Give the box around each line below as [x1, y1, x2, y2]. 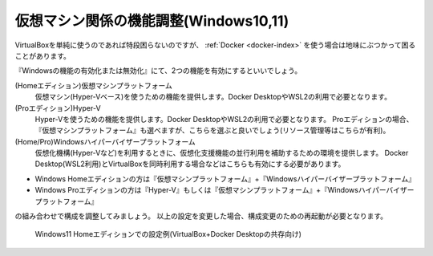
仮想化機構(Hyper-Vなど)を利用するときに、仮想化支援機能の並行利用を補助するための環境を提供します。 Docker [34, 148, 409, 158]
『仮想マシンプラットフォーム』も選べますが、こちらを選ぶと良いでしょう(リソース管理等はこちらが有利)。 [34, 125, 391, 136]
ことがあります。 [14, 51, 71, 60]
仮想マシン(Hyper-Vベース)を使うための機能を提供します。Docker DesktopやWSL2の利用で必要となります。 [34, 92, 392, 102]
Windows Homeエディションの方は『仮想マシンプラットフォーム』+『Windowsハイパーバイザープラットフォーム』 [34, 173, 416, 184]
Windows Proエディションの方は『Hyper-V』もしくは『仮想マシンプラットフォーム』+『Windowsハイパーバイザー [34, 185, 415, 195]
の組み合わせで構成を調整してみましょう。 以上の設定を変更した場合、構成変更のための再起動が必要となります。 [14, 211, 388, 221]
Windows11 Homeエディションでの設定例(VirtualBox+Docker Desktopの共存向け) [34, 230, 302, 239]
